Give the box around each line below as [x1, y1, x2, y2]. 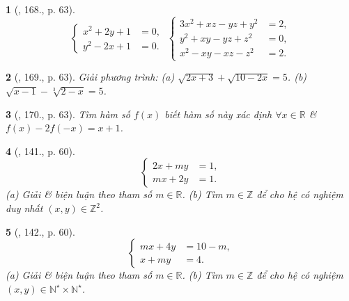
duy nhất [6, 201, 43, 215]
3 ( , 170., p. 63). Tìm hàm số [6, 106, 130, 121]
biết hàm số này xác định [164, 106, 272, 121]
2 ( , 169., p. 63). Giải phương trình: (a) [6, 70, 175, 84]
